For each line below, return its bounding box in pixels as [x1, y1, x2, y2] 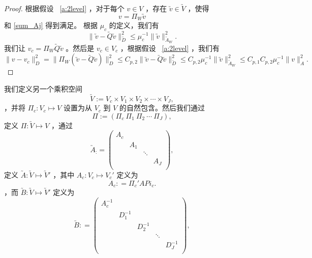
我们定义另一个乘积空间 [4, 83, 82, 94]
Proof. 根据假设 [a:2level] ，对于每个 [4, 3, 124, 13]
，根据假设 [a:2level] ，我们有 [120, 42, 220, 53]
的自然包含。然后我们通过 [119, 102, 205, 113]
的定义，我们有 [109, 20, 159, 31]
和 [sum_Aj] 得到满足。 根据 [4, 20, 98, 31]
